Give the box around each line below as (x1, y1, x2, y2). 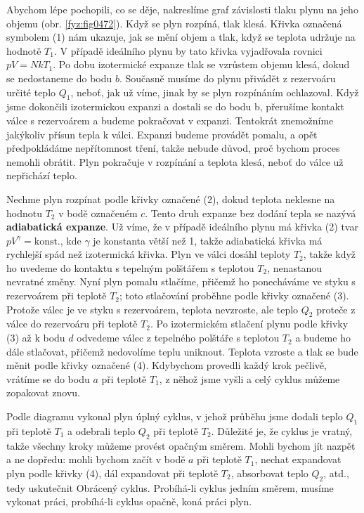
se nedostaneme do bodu (6, 70, 112, 85)
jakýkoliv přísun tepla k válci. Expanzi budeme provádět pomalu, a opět (6, 126, 318, 141)
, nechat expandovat (254, 452, 342, 467)
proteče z (316, 301, 356, 316)
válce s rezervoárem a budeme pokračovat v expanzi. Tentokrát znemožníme (6, 112, 334, 127)
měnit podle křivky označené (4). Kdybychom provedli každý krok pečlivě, (6, 358, 327, 372)
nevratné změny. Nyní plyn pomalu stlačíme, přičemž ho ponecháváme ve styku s (6, 274, 356, 289)
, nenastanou (267, 260, 323, 275)
